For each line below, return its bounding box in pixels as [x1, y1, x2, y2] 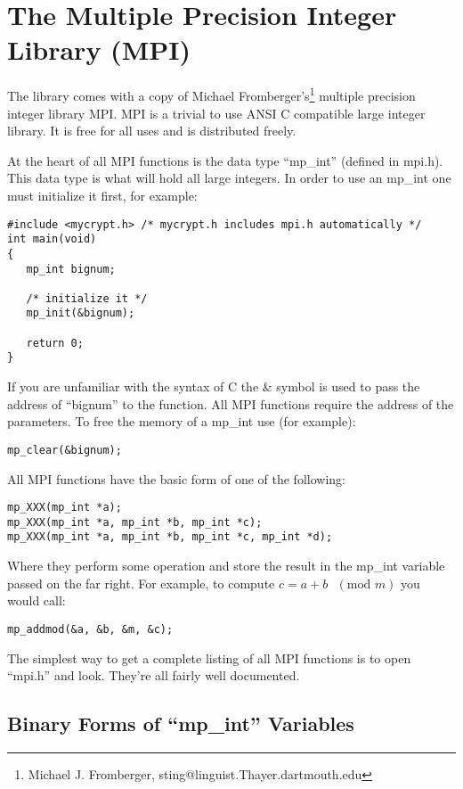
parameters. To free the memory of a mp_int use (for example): [7, 412, 356, 431]
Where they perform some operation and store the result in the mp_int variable [7, 556, 445, 575]
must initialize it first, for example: [7, 185, 198, 204]
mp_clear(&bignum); [7, 443, 122, 456]
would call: [7, 591, 66, 610]
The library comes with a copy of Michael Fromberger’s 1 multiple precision [7, 84, 416, 104]
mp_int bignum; [26, 262, 116, 275]
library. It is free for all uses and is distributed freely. [7, 121, 296, 140]
